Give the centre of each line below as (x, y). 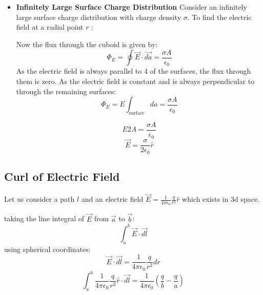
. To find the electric (219, 17)
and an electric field (112, 199)
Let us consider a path (39, 199)
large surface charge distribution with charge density (99, 17)
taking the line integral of (44, 218)
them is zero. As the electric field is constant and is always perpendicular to (135, 81)
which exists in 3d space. (221, 199)
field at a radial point (50, 27)
